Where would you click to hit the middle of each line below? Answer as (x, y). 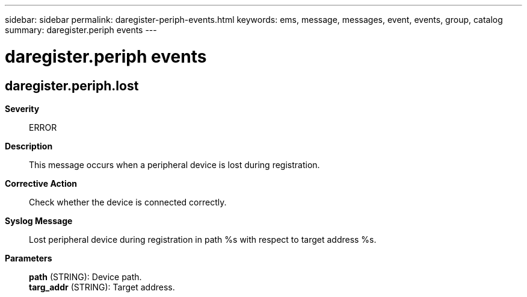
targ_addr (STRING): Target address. (102, 287)
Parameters (29, 258)
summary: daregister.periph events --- (81, 30)
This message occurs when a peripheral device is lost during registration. (174, 164)
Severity (22, 108)
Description (29, 146)
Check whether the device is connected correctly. (128, 202)
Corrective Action (41, 183)
